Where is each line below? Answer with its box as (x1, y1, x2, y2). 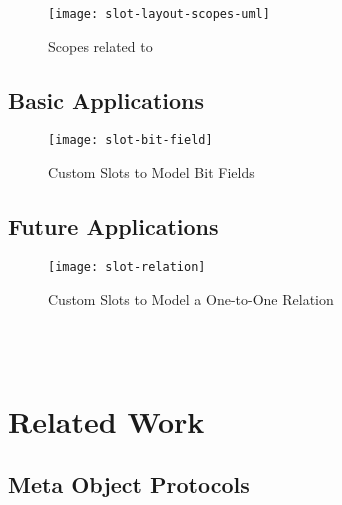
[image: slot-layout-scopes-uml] (48, 7, 270, 21)
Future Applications (8, 211, 219, 242)
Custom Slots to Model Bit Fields (48, 162, 255, 183)
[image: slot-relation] (48, 259, 206, 274)
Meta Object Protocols (8, 469, 250, 500)
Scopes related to (48, 35, 153, 56)
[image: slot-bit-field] (48, 133, 213, 148)
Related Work (8, 400, 205, 441)
